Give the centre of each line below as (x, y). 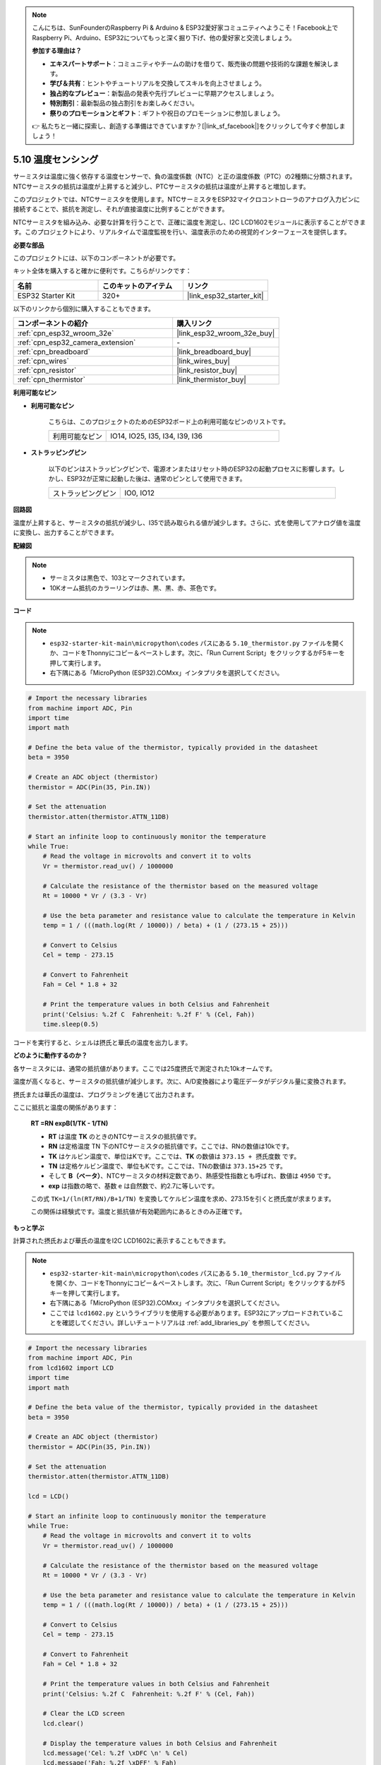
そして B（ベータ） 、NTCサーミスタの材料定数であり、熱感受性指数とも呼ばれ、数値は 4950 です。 (192, 1176)
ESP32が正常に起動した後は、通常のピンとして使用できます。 (156, 479)
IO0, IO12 (140, 493)
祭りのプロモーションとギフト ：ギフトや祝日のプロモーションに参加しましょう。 (167, 113)
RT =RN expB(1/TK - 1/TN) (69, 1123)
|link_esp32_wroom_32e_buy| (226, 333)
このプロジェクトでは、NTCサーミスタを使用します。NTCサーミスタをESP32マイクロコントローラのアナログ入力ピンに (187, 199)
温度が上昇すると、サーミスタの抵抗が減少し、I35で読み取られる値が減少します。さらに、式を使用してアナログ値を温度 (187, 522)
